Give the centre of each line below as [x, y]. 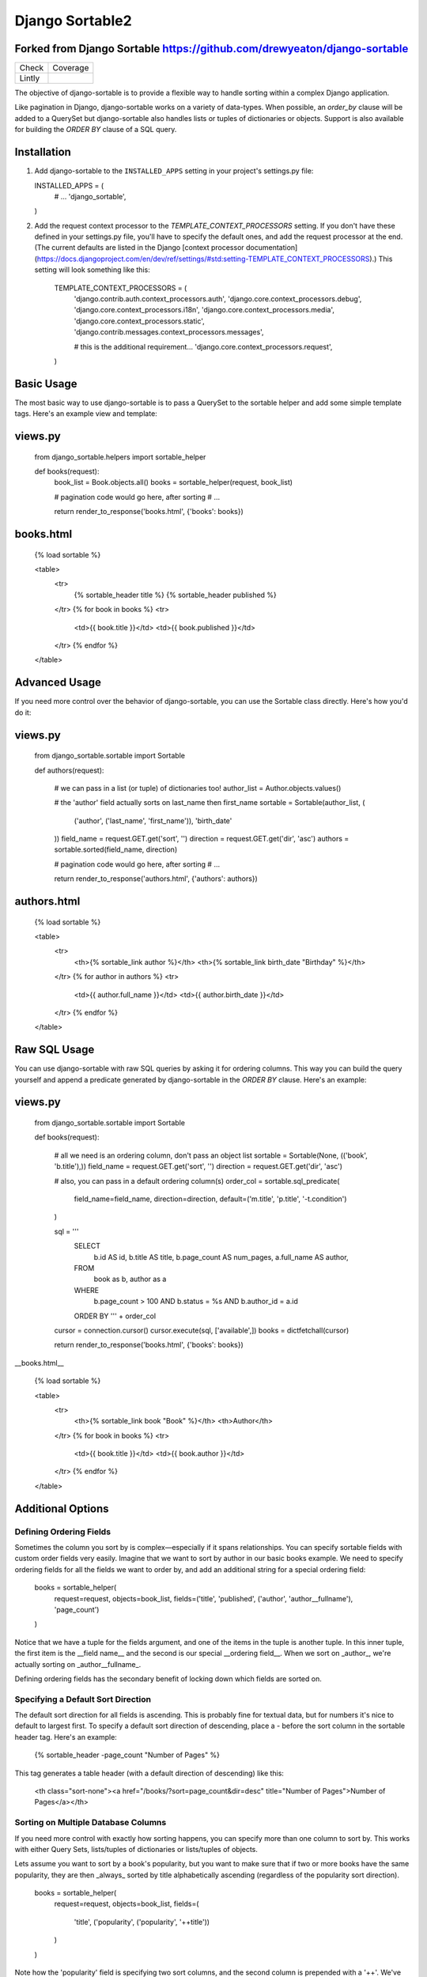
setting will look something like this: [92, 270]
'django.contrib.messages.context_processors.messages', [169, 332]
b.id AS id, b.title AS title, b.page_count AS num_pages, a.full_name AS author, [221, 1257]
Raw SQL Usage [55, 1050]
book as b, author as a [130, 1279]
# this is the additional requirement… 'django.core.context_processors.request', [203, 346]
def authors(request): [69, 770]
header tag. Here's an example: [66, 1737]
